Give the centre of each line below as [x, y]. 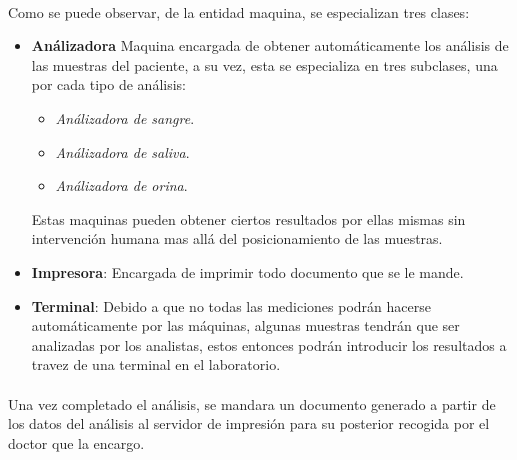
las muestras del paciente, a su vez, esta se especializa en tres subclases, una [264, 64]
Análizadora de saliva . [122, 151]
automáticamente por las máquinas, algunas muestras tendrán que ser [245, 325]
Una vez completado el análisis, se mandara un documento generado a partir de [252, 403]
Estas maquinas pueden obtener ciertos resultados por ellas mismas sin [248, 218]
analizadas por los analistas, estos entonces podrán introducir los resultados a [269, 344]
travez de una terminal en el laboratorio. [156, 364]
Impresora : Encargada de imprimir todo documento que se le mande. [247, 271]
